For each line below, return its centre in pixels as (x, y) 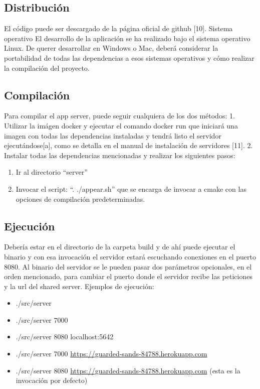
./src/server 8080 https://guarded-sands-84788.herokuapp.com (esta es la (128, 370)
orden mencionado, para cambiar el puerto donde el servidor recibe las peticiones (128, 276)
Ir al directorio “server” (52, 172)
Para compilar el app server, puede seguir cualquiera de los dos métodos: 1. (119, 116)
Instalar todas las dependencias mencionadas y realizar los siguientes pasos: (120, 155)
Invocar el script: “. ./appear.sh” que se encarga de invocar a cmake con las (131, 188)
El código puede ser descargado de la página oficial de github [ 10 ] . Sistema (118, 28)
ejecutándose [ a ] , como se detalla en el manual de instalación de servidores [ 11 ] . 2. (128, 145)
